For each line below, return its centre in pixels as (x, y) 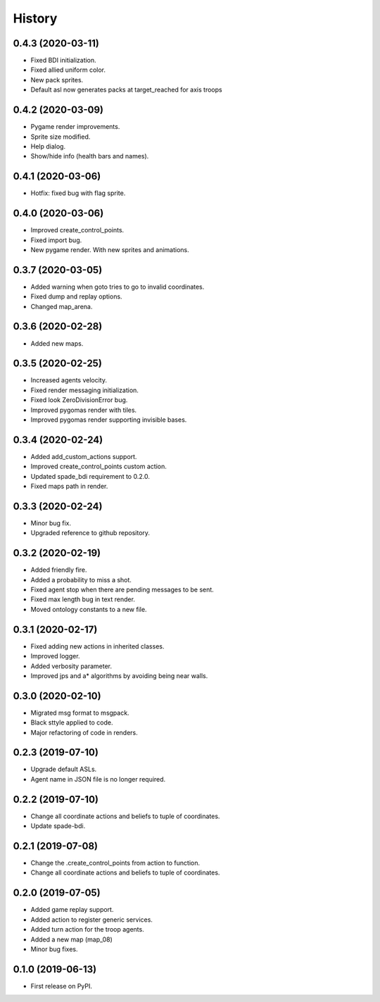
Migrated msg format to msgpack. (80, 713)
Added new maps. (57, 343)
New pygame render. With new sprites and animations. (110, 249)
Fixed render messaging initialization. (84, 390)
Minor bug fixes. (54, 949)
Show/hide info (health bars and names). (90, 156)
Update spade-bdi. (58, 826)
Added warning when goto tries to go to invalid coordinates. (118, 287)
